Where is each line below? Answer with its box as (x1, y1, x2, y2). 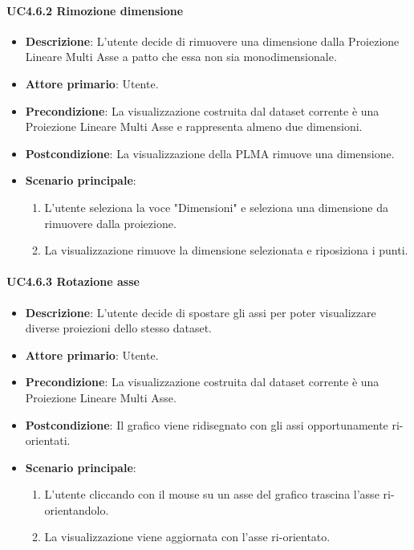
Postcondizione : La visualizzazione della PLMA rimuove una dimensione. (25, 145, 395, 161)
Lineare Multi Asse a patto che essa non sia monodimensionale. (25, 48, 337, 65)
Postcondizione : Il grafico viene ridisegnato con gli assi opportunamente (25, 416, 388, 433)
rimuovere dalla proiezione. (44, 214, 177, 231)
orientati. (25, 432, 71, 449)
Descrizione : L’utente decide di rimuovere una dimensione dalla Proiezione (25, 32, 400, 49)
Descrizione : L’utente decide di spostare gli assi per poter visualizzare (25, 304, 376, 320)
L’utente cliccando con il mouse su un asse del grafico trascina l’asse (44, 486, 379, 503)
